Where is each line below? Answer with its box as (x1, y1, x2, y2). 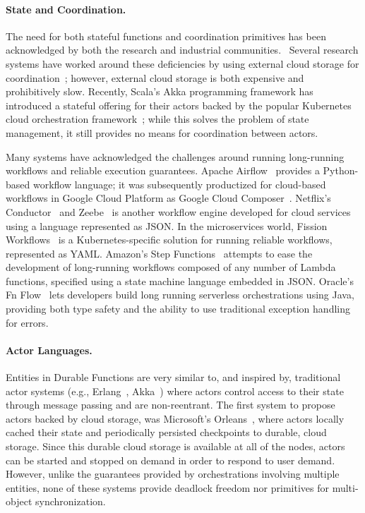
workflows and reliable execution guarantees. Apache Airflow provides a (6, 163, 320, 178)
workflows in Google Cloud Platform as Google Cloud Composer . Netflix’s (6, 191, 331, 205)
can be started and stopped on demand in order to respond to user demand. (6, 452, 335, 467)
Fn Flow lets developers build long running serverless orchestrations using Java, (6, 287, 354, 302)
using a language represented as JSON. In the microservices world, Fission (6, 218, 328, 233)
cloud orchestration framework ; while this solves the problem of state (6, 111, 309, 126)
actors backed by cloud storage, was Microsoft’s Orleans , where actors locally (6, 411, 345, 426)
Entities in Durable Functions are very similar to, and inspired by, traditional (6, 370, 341, 385)
